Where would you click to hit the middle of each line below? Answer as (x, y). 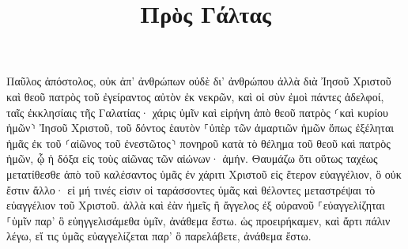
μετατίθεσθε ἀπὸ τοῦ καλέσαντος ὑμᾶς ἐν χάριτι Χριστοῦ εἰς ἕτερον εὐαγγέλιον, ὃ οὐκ (204, 174)
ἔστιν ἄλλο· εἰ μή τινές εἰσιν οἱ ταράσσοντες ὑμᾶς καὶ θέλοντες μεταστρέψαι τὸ (191, 189)
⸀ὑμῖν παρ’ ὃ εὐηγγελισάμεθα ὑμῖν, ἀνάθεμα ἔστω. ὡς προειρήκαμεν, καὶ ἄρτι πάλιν (198, 220)
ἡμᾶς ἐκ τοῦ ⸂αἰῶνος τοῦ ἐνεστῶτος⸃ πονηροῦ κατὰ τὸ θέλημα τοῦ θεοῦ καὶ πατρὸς (198, 143)
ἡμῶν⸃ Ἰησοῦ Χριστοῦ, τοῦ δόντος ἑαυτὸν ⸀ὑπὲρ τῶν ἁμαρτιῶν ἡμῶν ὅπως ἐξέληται (200, 128)
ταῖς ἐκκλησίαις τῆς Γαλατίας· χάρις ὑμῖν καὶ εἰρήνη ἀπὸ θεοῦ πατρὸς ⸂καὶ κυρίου (197, 112)
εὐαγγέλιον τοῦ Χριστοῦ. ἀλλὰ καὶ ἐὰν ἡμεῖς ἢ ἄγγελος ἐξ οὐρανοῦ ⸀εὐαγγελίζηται (196, 205)
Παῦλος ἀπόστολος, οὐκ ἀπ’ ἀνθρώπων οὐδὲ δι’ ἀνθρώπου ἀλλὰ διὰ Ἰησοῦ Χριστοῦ (199, 81)
